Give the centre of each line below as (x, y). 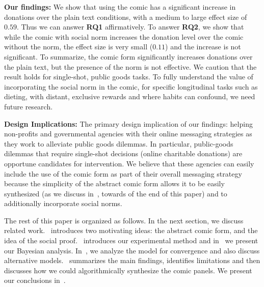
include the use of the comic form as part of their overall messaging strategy (123, 173)
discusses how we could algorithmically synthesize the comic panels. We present (128, 270)
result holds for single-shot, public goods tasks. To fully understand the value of (129, 77)
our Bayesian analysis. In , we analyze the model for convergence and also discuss (132, 250)
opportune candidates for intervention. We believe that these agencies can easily (129, 163)
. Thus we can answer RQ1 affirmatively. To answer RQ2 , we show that (130, 27)
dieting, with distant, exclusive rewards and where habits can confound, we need (130, 96)
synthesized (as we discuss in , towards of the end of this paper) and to (116, 193)
